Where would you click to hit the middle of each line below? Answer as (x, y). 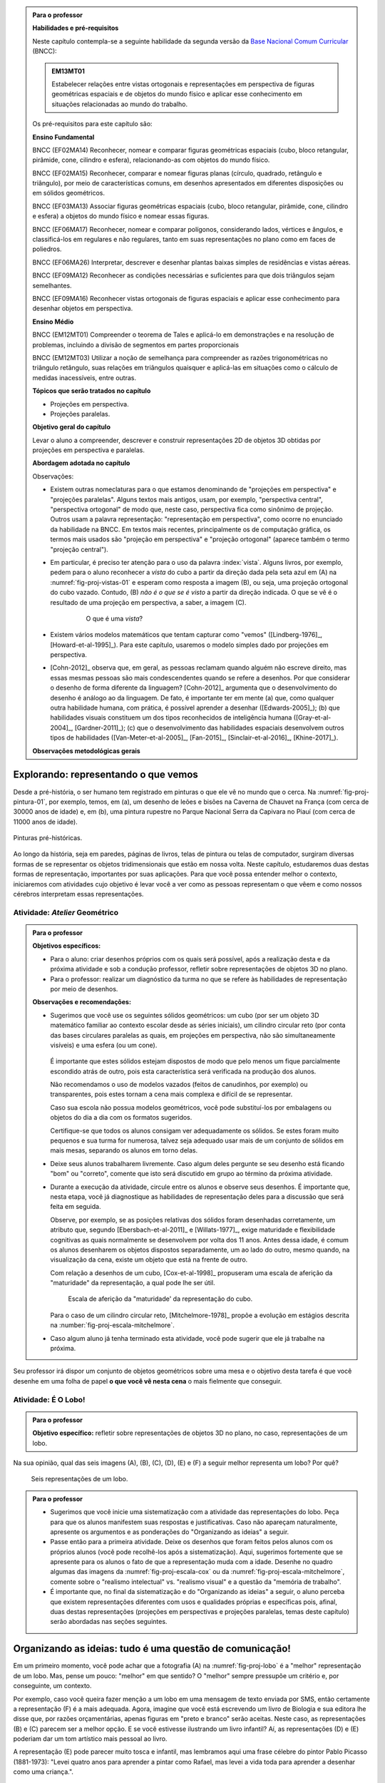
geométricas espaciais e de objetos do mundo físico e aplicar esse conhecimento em (177, 94)
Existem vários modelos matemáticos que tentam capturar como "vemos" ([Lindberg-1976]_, (186, 635)
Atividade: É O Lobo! (49, 1399)
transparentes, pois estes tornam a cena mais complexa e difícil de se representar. (171, 1094)
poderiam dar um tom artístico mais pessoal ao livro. (90, 1739)
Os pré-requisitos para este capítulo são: (92, 124)
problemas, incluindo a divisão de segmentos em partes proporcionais (135, 344)
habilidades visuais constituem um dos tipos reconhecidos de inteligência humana (171, 717)
